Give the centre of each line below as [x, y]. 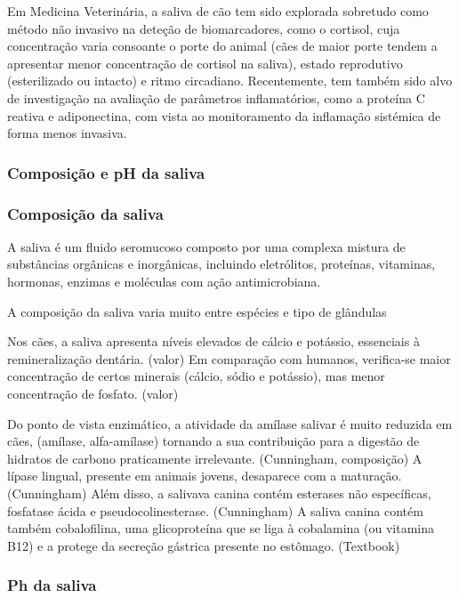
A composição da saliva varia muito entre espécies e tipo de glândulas [197, 311]
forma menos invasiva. [67, 133]
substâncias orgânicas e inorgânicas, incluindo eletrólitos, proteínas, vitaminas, [221, 264]
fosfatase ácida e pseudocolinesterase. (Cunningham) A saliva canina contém [215, 510]
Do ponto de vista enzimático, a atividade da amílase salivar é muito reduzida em [230, 423]
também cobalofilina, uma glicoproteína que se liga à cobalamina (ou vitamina [221, 528]
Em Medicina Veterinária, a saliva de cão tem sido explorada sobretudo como [218, 11]
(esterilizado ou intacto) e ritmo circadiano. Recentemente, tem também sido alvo [230, 81]
